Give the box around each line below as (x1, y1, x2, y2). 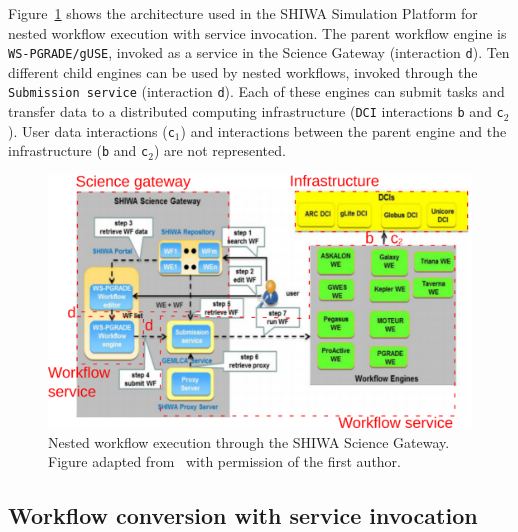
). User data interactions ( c (8, 120, 175, 141)
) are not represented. (153, 140, 286, 161)
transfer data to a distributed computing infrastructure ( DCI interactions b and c (8, 101, 504, 122)
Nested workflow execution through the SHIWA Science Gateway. (48, 431, 450, 452)
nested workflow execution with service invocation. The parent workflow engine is (8, 22, 507, 43)
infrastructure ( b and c (8, 140, 149, 161)
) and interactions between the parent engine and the (180, 120, 507, 141)
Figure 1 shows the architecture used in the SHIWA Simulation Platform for (8, 3, 478, 23)
